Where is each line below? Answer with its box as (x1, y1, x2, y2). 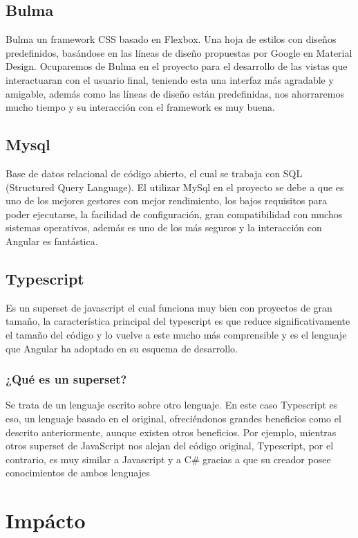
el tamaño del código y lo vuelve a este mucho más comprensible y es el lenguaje (6, 327, 347, 341)
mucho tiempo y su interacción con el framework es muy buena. (6, 100, 275, 114)
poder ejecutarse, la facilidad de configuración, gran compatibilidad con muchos (6, 206, 343, 221)
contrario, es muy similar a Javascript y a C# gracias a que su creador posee (6, 451, 331, 466)
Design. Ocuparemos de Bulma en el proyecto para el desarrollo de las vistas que (6, 59, 348, 73)
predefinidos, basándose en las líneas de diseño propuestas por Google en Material (6, 45, 352, 60)
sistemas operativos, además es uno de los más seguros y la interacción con (6, 220, 322, 235)
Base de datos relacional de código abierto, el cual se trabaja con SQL (6, 165, 303, 180)
